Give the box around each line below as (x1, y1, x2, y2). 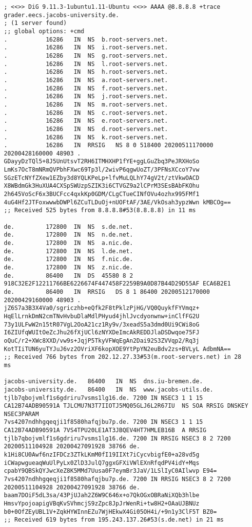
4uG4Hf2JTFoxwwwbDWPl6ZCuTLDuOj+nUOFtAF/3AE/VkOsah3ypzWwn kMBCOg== (4, 198, 231, 206)
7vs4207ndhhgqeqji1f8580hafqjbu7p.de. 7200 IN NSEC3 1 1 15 (4, 418, 203, 426)
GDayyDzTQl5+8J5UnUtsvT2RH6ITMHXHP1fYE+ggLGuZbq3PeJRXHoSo (4, 158, 199, 165)
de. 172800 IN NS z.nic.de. (4, 264, 133, 271)
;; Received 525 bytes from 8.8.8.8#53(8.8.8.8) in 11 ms (4, 207, 196, 214)
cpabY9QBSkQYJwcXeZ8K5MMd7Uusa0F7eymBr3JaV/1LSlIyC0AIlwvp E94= (4, 467, 217, 475)
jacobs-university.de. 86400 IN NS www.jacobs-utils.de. (4, 386, 213, 393)
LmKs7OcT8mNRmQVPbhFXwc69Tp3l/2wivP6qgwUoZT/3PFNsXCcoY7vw (4, 166, 199, 174)
